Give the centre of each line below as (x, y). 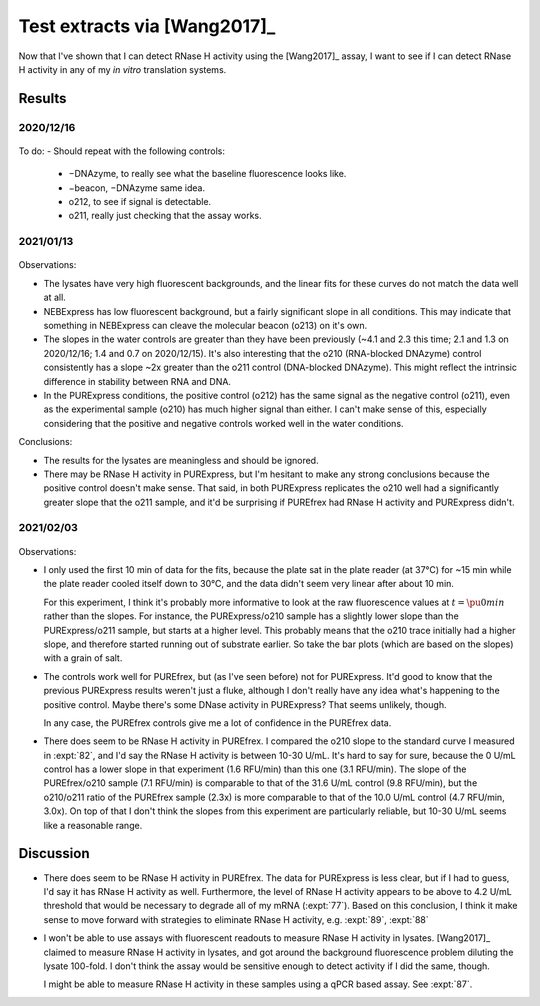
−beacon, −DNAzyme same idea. (136, 187)
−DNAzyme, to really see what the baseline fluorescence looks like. (207, 174)
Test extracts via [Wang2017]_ (147, 26)
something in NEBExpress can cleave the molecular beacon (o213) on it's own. (205, 325)
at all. (55, 297)
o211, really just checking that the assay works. (165, 216)
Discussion (54, 853)
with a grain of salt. (83, 658)
